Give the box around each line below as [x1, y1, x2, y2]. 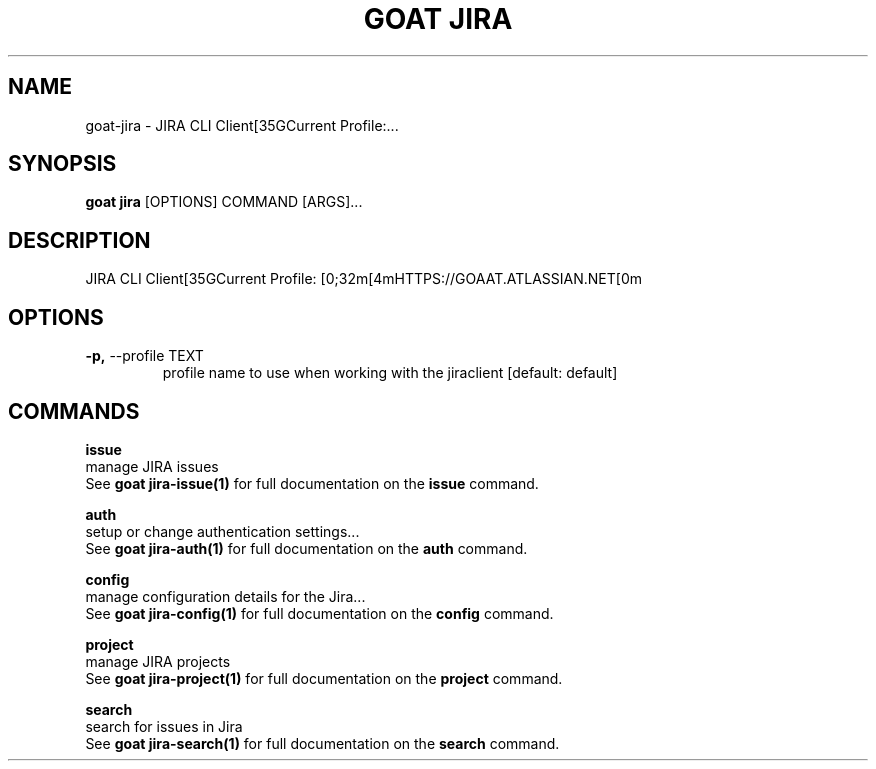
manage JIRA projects [85, 652, 231, 670]
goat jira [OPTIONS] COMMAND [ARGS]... [85, 193, 363, 211]
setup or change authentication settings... [85, 522, 360, 540]
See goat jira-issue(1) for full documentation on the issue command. [85, 474, 539, 492]
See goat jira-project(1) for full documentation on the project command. [85, 669, 563, 687]
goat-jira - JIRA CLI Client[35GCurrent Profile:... [85, 116, 399, 134]
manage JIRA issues [85, 457, 219, 475]
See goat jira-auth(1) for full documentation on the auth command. [85, 539, 528, 557]
